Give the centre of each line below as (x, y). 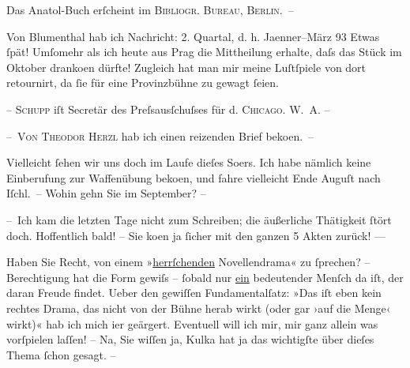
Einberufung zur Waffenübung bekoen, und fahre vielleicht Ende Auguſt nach (194, 177)
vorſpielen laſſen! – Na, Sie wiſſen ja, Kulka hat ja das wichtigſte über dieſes (190, 339)
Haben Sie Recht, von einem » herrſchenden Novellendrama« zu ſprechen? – (188, 262)
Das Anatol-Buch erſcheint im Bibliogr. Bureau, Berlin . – (150, 9)
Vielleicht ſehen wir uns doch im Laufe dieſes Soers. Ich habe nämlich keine (189, 162)
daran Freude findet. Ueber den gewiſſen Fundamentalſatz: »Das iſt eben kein (194, 293)
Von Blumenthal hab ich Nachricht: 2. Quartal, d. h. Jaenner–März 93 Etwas (193, 36)
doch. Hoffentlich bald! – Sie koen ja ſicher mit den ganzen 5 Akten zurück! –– (196, 235)
